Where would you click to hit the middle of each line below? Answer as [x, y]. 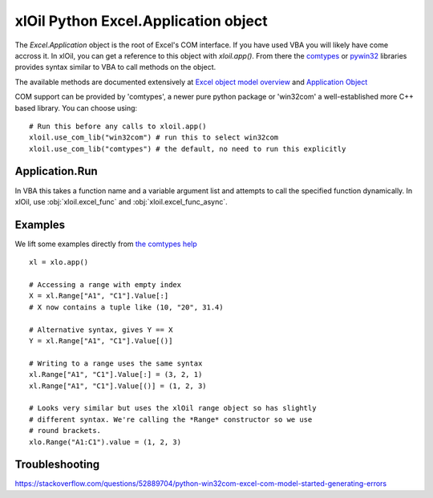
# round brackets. [65, 431]
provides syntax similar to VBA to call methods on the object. [115, 67]
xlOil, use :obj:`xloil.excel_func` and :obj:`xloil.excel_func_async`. [121, 201]
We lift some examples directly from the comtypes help [106, 244]
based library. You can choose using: [76, 107]
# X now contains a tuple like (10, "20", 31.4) [126, 307]
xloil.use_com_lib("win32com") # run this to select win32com [154, 138]
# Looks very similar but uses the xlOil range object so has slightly [173, 408]
